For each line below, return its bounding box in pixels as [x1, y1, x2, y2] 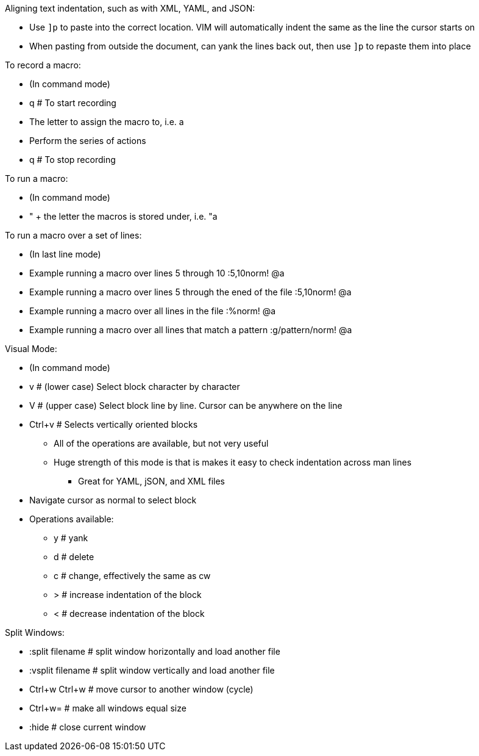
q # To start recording [29, 98, 116, 108]
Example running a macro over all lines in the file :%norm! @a [29, 306, 276, 316]
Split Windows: [5, 627, 65, 638]
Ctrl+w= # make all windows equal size [29, 703, 186, 713]
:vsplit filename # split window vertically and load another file [29, 665, 275, 675]
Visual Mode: [5, 344, 57, 354]
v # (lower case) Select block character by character [29, 381, 240, 392]
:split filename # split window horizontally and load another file [29, 646, 280, 657]
